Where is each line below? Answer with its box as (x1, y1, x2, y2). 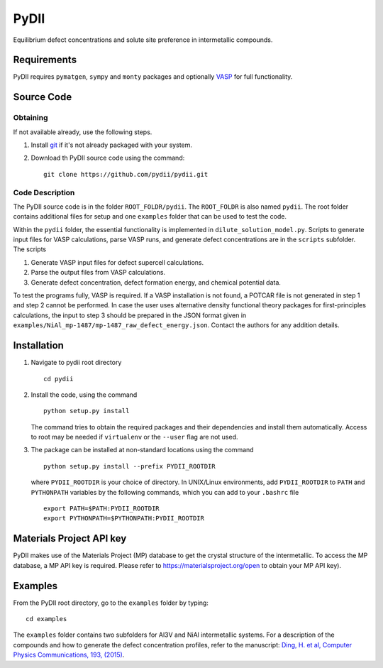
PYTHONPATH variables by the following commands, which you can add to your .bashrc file (30, 488, 299, 496)
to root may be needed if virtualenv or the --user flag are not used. (30, 433, 238, 442)
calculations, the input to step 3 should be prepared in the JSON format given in (13, 311, 247, 319)
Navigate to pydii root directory (30, 358, 122, 367)
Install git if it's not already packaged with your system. (30, 141, 193, 149)
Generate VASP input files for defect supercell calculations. (30, 258, 204, 266)
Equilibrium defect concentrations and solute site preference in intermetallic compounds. (13, 35, 273, 44)
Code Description (13, 187, 75, 197)
